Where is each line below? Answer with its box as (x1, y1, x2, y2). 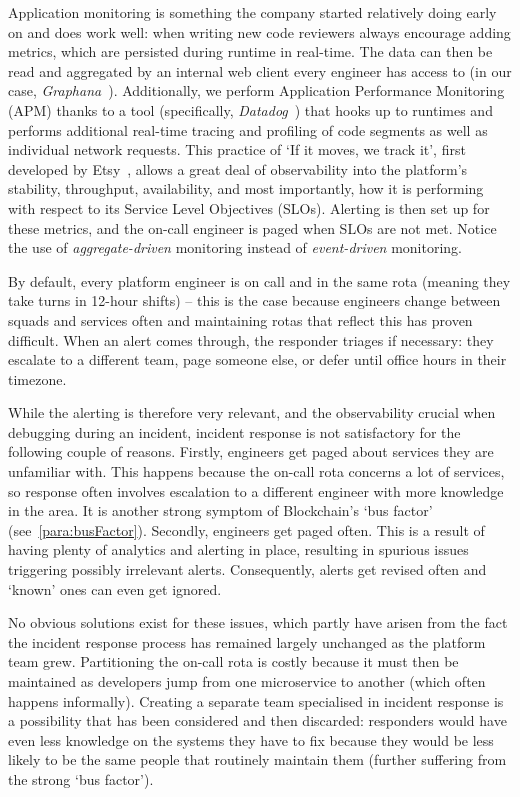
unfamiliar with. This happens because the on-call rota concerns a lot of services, (8, 461, 505, 482)
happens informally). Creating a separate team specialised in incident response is (8, 690, 504, 711)
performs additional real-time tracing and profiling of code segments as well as (8, 119, 488, 140)
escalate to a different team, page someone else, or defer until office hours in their (8, 349, 507, 370)
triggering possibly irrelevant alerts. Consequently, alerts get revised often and (8, 559, 487, 580)
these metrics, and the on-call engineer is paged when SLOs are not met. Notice (8, 217, 497, 238)
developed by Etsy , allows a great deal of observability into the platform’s (8, 158, 468, 179)
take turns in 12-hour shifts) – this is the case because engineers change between (8, 290, 501, 311)
